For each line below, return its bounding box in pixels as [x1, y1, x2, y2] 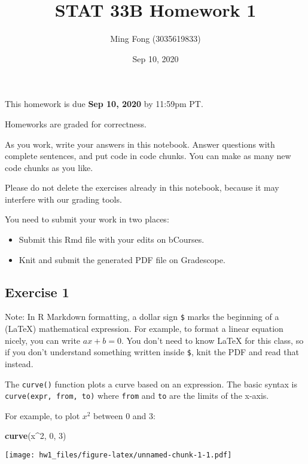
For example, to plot [5, 409, 80, 422]
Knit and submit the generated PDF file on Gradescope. [19, 253, 225, 265]
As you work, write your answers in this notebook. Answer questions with [5, 138, 275, 150]
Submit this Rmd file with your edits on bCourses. [19, 233, 205, 246]
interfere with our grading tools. [5, 193, 122, 205]
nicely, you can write [5, 334, 81, 346]
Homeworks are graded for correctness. [5, 117, 147, 130]
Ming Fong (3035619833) [110, 32, 201, 45]
